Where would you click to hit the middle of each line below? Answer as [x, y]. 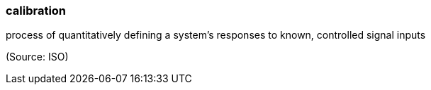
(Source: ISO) [37, 57]
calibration [36, 11]
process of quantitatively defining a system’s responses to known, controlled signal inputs [216, 35]
